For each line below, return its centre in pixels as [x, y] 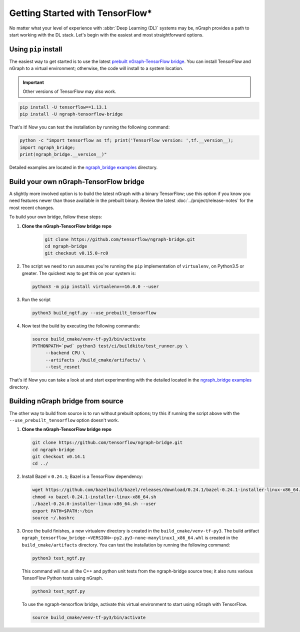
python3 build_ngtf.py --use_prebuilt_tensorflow [94, 313]
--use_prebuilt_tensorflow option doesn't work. [64, 420]
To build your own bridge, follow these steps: [56, 217]
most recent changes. [32, 207]
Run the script [36, 299]
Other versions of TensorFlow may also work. [69, 91]
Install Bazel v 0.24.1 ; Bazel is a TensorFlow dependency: [82, 476]
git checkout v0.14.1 [59, 457]
